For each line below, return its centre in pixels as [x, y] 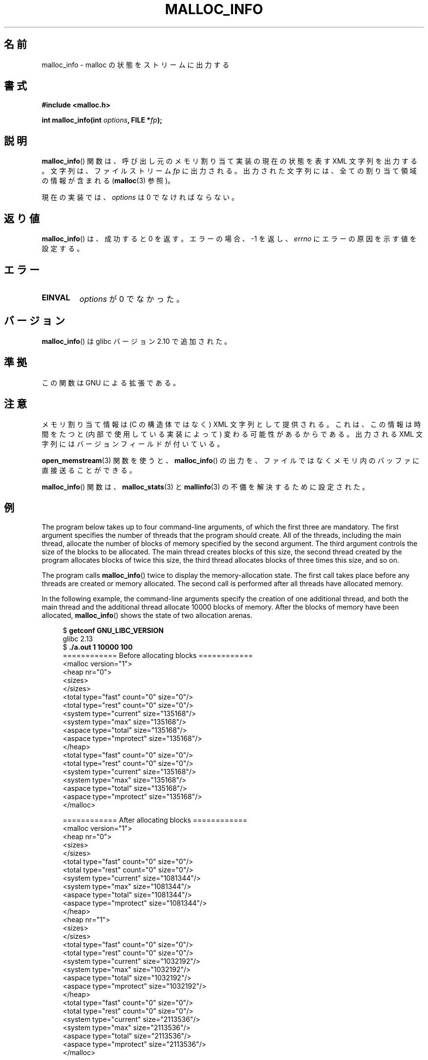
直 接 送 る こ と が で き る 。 [89, 470]
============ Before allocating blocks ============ [158, 656]
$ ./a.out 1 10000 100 [98, 647]
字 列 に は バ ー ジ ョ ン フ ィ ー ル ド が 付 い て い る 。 [133, 444]
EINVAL [56, 297]
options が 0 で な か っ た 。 [132, 299]
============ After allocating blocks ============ [155, 820]
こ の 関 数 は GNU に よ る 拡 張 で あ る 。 [111, 382]
